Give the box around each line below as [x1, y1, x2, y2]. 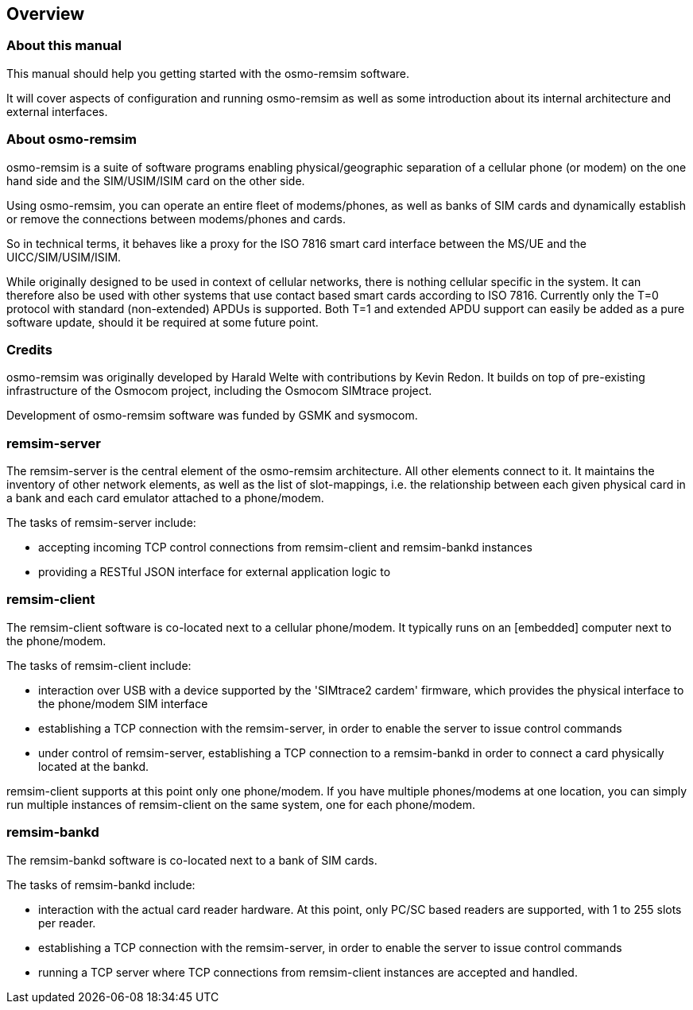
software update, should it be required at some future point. [6, 315, 319, 329]
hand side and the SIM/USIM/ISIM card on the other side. [6, 173, 305, 188]
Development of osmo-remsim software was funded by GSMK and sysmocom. [6, 408, 418, 423]
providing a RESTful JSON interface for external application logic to [38, 565, 391, 579]
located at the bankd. [38, 759, 149, 773]
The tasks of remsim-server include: [6, 516, 196, 530]
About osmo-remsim [6, 131, 137, 148]
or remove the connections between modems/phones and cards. [6, 211, 346, 226]
